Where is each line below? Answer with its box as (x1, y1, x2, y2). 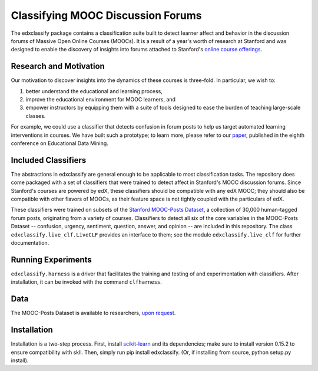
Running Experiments (11, 254, 92, 265)
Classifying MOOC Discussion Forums (11, 9, 202, 22)
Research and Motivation (11, 61, 105, 71)
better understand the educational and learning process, (25, 87, 163, 94)
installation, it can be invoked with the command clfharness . (11, 278, 162, 285)
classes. (25, 112, 46, 119)
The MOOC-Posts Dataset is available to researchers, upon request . (11, 310, 176, 317)
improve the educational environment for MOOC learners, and (25, 96, 176, 103)
